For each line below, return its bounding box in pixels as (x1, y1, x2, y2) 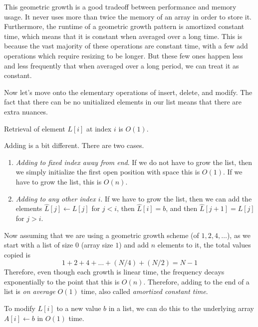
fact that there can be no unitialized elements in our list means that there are (4, 96, 242, 107)
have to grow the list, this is (15, 176, 102, 186)
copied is (4, 249, 30, 259)
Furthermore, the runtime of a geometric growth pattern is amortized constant (4, 21, 245, 31)
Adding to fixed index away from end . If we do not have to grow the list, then (15, 156, 253, 167)
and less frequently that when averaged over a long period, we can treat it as (4, 60, 239, 70)
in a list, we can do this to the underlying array (108, 303, 254, 313)
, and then (166, 203, 198, 213)
